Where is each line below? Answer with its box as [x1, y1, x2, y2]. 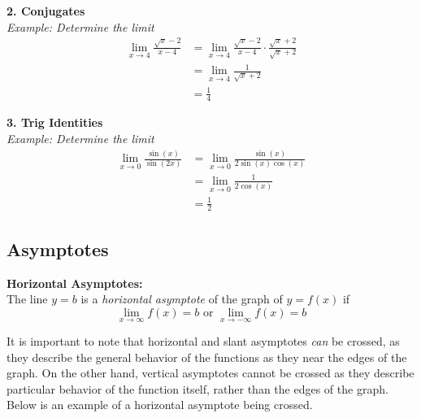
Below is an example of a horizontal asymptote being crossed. [7, 396, 313, 413]
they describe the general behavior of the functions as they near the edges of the [7, 348, 407, 365]
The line [7, 290, 48, 307]
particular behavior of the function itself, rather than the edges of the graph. [7, 380, 388, 397]
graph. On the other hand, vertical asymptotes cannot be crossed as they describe [7, 364, 414, 381]
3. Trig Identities [7, 114, 103, 131]
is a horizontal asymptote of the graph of [80, 290, 283, 307]
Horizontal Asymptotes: [7, 274, 143, 291]
